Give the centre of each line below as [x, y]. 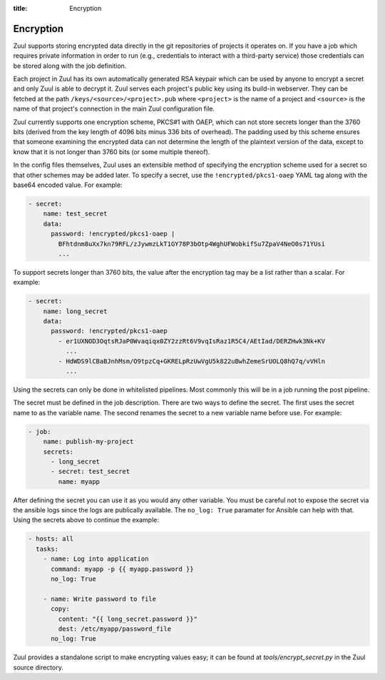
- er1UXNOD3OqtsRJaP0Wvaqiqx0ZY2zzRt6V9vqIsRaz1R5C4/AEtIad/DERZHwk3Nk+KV [192, 341]
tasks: [47, 549]
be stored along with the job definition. [70, 66]
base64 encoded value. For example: [68, 185]
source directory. [38, 667]
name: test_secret [75, 214]
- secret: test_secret [91, 472]
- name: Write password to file [100, 599]
